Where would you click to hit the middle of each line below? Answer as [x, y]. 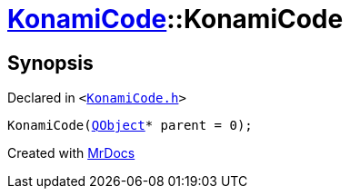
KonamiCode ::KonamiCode [175, 19]
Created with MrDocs [71, 153]
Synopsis [50, 63]
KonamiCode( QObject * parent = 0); [130, 126]
